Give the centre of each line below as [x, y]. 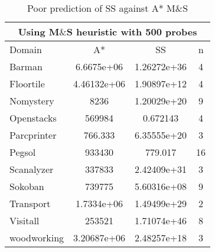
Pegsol [23, 152]
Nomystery [32, 101]
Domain [26, 49]
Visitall [25, 220]
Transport [30, 203]
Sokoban [27, 186]
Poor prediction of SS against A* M [101, 8]
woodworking [37, 238]
